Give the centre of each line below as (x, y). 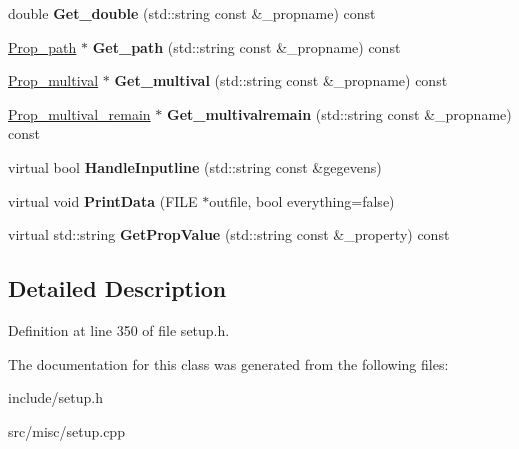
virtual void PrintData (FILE (103, 200)
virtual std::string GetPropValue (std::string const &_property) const (229, 234)
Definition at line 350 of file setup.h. (119, 329)
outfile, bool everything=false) (302, 200)
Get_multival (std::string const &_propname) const (281, 80)
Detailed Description (117, 288)
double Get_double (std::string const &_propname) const (192, 13)
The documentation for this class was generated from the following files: (228, 363)
